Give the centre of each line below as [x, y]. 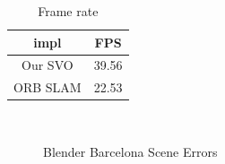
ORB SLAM [48, 87]
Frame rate [68, 11]
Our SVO [48, 65]
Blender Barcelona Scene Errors [130, 151]
